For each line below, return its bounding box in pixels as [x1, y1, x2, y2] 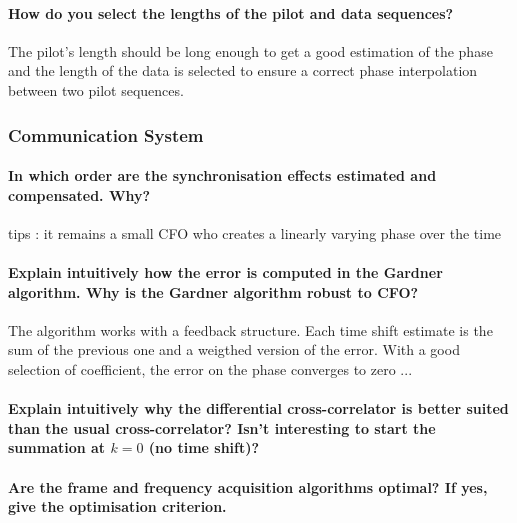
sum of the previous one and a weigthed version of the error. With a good [8, 339, 460, 360]
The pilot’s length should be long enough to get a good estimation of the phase [8, 40, 493, 61]
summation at [8, 437, 106, 458]
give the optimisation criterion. [8, 496, 227, 517]
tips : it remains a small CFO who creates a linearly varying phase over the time [8, 222, 502, 243]
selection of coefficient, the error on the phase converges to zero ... [8, 358, 413, 379]
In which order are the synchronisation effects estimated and [8, 165, 437, 186]
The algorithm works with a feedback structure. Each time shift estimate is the [8, 319, 493, 340]
